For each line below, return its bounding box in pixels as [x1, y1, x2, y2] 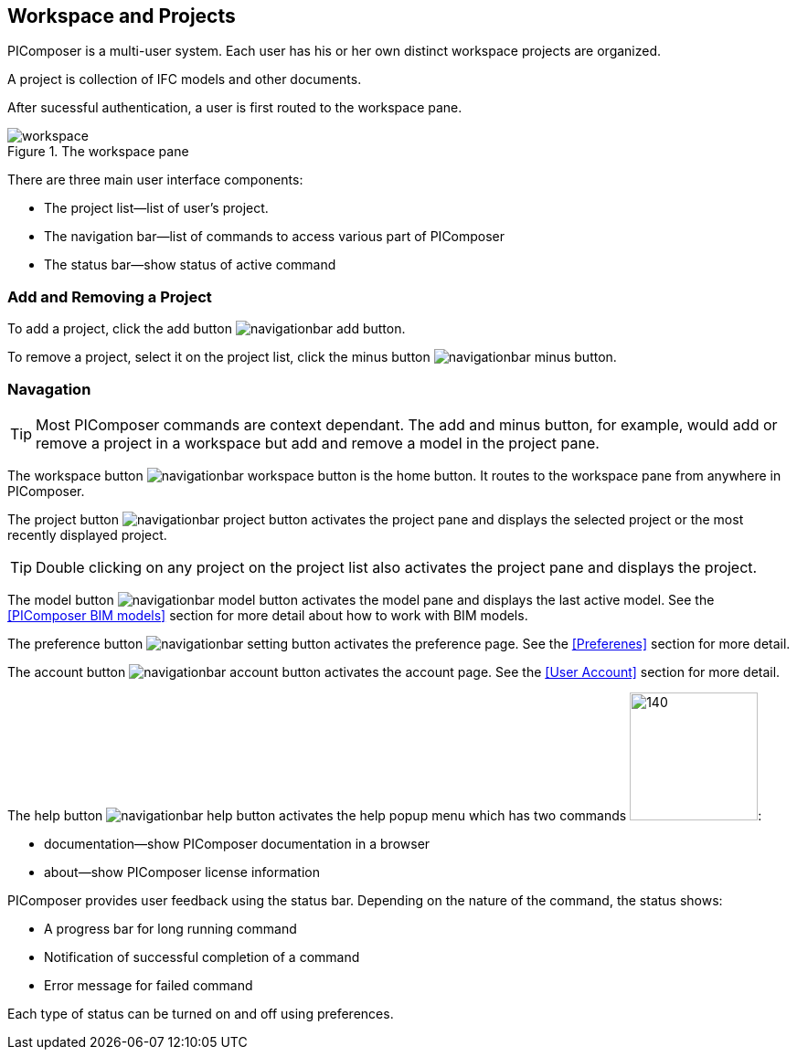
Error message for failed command [44, 977, 253, 993]
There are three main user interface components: [7, 172, 303, 188]
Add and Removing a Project [7, 287, 212, 306]
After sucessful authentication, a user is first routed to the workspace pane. [7, 100, 462, 116]
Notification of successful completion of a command [44, 948, 360, 965]
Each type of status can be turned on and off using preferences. [7, 1005, 394, 1021]
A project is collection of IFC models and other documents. [7, 71, 362, 88]
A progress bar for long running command [44, 920, 297, 936]
